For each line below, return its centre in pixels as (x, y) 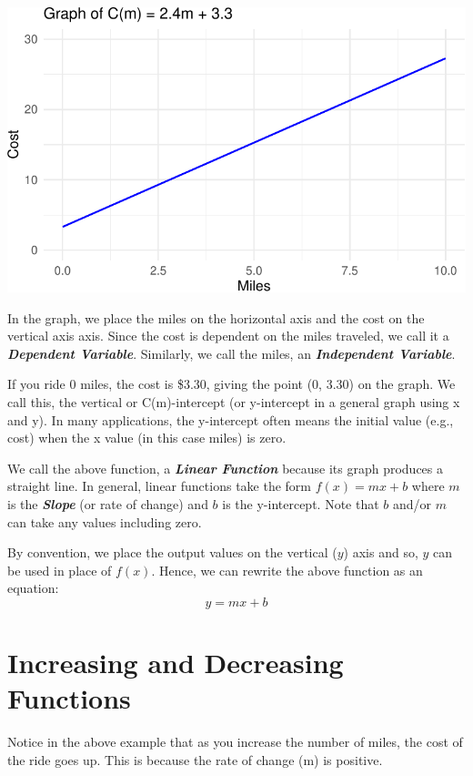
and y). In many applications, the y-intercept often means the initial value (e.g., (231, 419)
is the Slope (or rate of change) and (108, 503)
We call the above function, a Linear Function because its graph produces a (225, 468)
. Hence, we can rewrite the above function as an (287, 570)
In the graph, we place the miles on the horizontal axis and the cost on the (216, 317)
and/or (413, 503)
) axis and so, (381, 552)
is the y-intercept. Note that (301, 503)
